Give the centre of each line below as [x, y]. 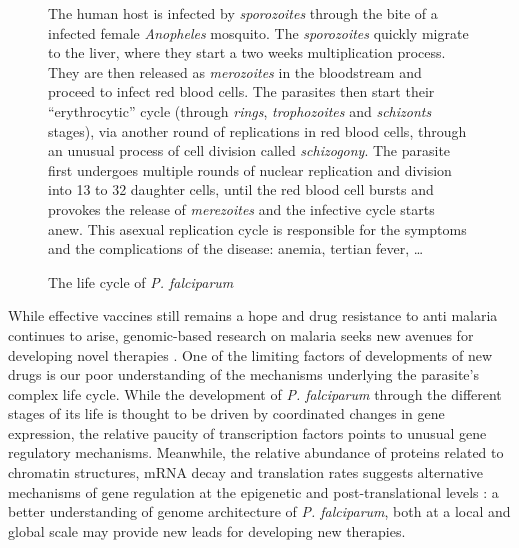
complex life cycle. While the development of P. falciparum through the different [255, 393]
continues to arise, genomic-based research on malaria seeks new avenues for [241, 334]
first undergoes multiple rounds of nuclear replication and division [250, 169]
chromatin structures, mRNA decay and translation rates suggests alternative [246, 472]
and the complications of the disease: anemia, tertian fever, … [236, 248]
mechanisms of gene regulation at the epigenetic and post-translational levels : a [253, 491]
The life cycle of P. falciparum [141, 281]
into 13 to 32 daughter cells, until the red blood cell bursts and [241, 189]
